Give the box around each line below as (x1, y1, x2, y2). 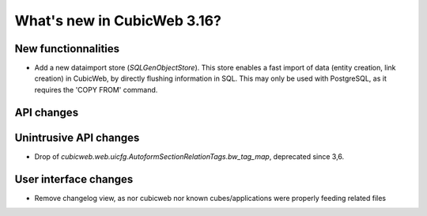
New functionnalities (14, 42, 120, 55)
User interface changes (14, 172, 134, 186)
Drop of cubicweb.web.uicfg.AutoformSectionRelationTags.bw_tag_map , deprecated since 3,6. (34, 151, 345, 161)
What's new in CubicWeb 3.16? (14, 12, 221, 29)
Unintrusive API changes (14, 131, 140, 144)
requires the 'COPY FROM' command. (34, 85, 158, 94)
